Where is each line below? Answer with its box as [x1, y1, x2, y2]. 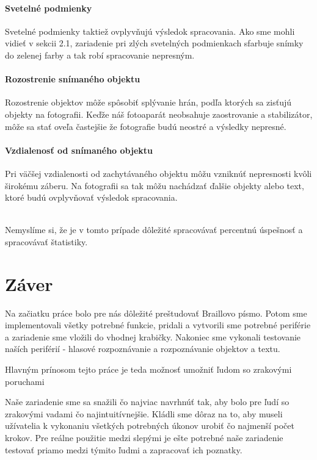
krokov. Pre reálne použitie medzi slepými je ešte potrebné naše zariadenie [5, 431, 283, 444]
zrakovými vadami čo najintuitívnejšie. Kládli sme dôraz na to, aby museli [5, 407, 283, 420]
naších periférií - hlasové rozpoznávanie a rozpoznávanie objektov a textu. [5, 342, 280, 355]
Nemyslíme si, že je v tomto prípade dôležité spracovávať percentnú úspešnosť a [5, 223, 303, 236]
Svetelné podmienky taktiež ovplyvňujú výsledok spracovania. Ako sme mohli [5, 24, 295, 37]
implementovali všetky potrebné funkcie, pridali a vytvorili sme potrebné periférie [5, 318, 311, 331]
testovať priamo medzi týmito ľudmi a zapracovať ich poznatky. [5, 443, 242, 456]
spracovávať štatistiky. [5, 235, 88, 248]
